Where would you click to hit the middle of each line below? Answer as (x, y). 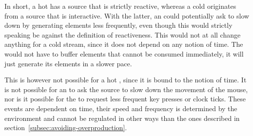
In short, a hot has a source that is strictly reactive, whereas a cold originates (120, 6)
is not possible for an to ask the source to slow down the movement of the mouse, (126, 89)
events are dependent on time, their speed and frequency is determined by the (121, 108)
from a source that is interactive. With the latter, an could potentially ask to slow (127, 15)
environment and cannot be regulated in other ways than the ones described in (122, 118)
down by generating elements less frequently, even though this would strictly (118, 25)
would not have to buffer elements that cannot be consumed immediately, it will (124, 53)
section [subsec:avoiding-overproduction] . (66, 127)
